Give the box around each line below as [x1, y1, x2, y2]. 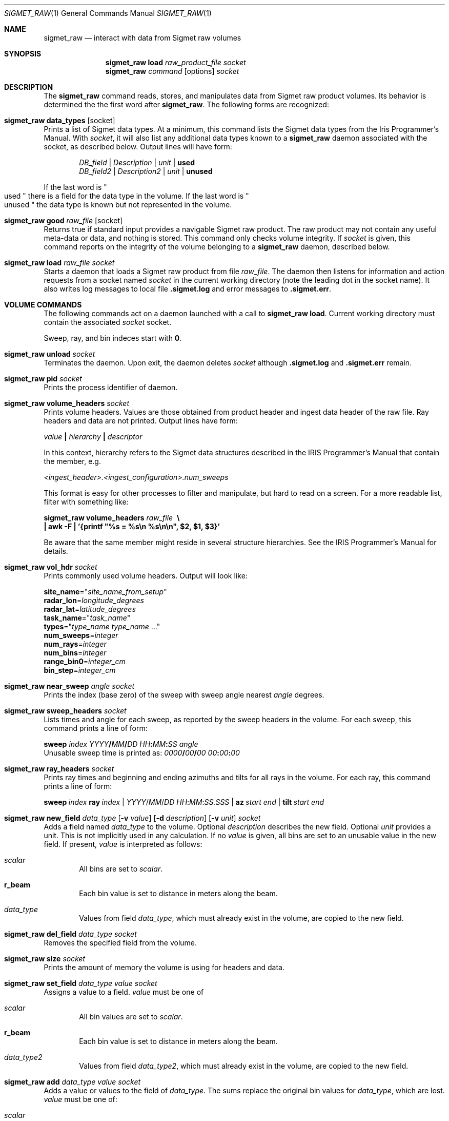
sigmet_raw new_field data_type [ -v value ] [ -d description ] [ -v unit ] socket [4, 814, 261, 822]
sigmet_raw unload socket [4, 350, 95, 358]
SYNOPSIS [4, 49, 42, 58]
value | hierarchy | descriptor [44, 432, 142, 441]
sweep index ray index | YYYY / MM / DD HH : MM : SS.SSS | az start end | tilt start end [44, 798, 324, 806]
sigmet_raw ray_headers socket [4, 764, 114, 773]
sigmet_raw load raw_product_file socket [105, 58, 246, 67]
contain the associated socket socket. [44, 318, 172, 326]
